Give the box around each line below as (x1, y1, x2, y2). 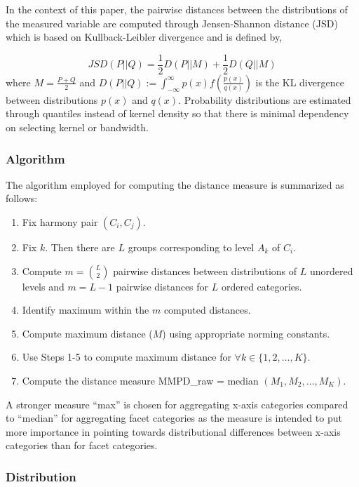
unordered (309, 263, 353, 278)
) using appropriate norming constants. (162, 326, 330, 340)
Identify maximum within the (22, 302, 149, 317)
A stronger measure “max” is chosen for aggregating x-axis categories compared (6, 396, 348, 411)
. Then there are (45, 240, 115, 255)
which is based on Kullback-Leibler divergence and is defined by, (6, 29, 283, 44)
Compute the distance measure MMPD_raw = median (22, 373, 259, 387)
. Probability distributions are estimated (178, 92, 351, 107)
